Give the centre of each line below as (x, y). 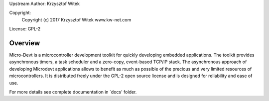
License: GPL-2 (25, 29)
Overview (25, 43)
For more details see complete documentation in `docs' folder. (73, 92)
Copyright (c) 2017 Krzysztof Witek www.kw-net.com (76, 19)
